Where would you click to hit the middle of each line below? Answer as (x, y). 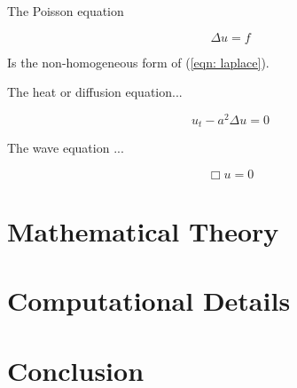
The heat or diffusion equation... (95, 92)
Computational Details (149, 301)
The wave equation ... (66, 148)
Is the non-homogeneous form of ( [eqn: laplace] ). (138, 62)
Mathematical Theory (143, 231)
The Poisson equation (66, 11)
